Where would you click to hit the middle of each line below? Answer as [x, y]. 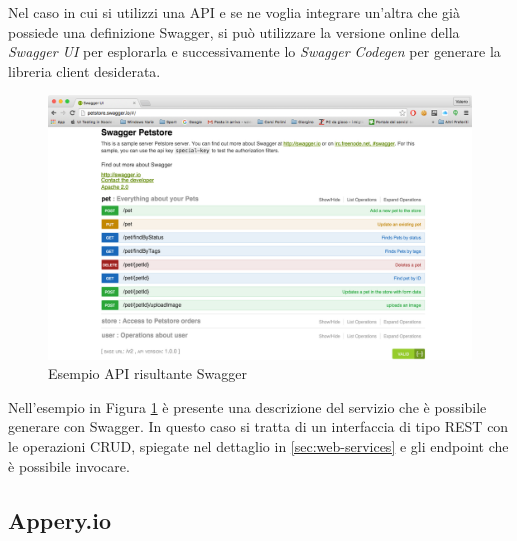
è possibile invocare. [69, 465]
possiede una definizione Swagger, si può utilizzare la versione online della [234, 31]
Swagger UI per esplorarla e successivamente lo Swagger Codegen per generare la [254, 51]
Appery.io [59, 519]
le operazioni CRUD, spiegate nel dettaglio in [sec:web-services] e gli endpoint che [258, 445]
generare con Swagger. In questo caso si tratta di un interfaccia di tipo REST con [258, 426]
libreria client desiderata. [84, 70]
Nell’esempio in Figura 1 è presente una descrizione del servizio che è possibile [247, 406]
